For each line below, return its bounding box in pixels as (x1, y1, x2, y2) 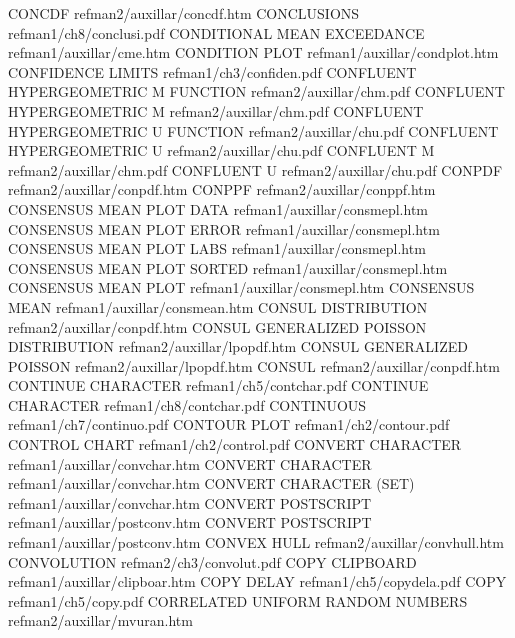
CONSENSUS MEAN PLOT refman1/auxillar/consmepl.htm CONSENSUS (8, 277, 475, 298)
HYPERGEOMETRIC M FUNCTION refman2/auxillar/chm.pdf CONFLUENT (8, 81, 505, 102)
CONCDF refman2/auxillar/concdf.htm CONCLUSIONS (8, 3, 360, 23)
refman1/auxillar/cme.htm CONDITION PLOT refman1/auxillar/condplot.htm (8, 42, 499, 63)
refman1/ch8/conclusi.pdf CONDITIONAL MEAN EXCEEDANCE (8, 22, 425, 43)
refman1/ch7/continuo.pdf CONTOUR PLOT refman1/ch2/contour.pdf (8, 414, 450, 435)
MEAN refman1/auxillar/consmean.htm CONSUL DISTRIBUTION (8, 296, 428, 317)
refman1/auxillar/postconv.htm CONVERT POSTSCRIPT (8, 512, 372, 533)
